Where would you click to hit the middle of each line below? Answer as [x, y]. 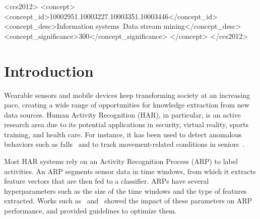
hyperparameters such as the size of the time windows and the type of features [125, 190]
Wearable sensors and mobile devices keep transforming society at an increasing [127, 95]
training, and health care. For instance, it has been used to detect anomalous [123, 134]
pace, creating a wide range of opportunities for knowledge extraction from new [127, 105]
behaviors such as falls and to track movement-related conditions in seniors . [124, 144]
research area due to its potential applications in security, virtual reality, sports [126, 124]
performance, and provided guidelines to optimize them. [90, 211]
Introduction [49, 70]
